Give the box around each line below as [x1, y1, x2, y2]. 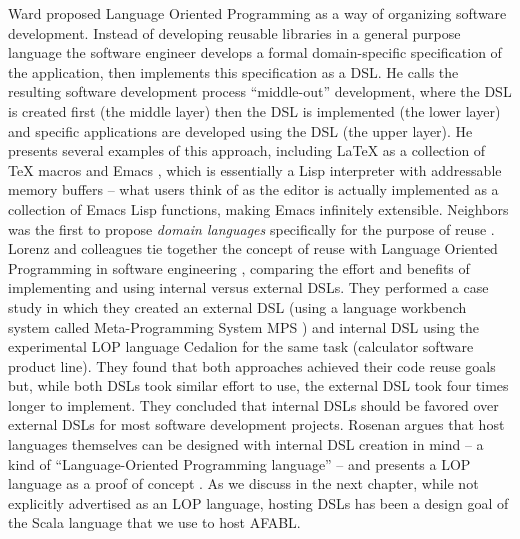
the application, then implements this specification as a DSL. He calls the [8, 61, 459, 82]
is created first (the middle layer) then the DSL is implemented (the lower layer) [8, 100, 501, 121]
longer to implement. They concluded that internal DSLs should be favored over [8, 394, 499, 415]
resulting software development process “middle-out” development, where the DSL [8, 81, 512, 102]
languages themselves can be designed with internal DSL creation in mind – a [8, 434, 484, 455]
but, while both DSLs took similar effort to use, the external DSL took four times [8, 375, 509, 396]
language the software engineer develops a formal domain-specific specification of [8, 42, 502, 63]
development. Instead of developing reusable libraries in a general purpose [8, 22, 461, 43]
